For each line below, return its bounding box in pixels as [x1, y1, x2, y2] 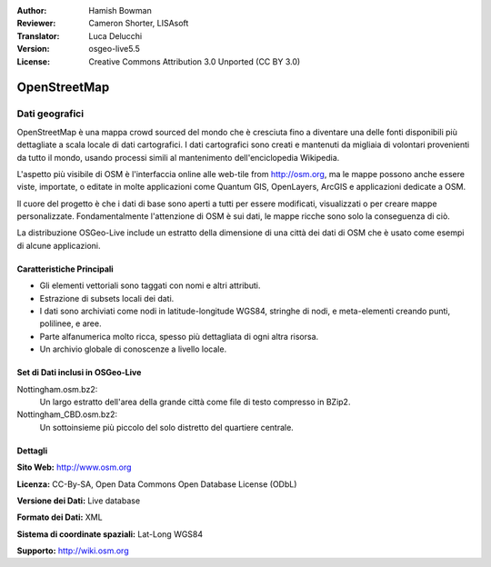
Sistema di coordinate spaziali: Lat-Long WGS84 [16, 528, 204, 540]
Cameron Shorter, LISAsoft [88, 18, 189, 29]
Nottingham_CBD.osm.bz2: [16, 409, 118, 420]
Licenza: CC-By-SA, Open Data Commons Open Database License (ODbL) [16, 478, 297, 490]
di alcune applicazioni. [16, 240, 101, 251]
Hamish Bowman [88, 5, 152, 15]
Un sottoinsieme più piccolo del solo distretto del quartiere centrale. [39, 422, 295, 433]
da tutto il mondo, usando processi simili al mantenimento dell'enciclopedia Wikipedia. [16, 152, 340, 163]
